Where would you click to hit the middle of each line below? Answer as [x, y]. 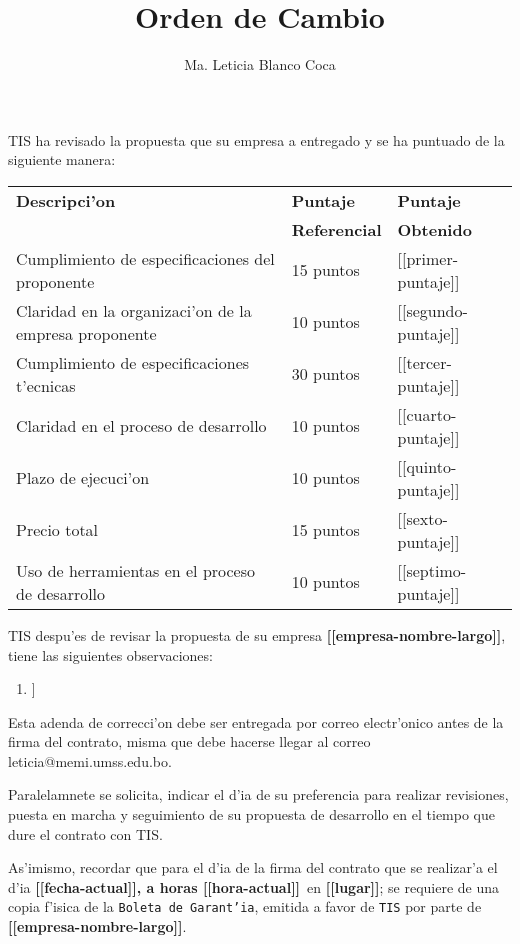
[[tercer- [424, 362]
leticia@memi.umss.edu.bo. [90, 760]
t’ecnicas [46, 385]
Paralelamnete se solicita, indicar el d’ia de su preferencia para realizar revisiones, [258, 794]
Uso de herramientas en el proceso [136, 570]
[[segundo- [432, 310]
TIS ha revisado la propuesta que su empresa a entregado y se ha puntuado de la [256, 139]
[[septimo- [432, 570]
